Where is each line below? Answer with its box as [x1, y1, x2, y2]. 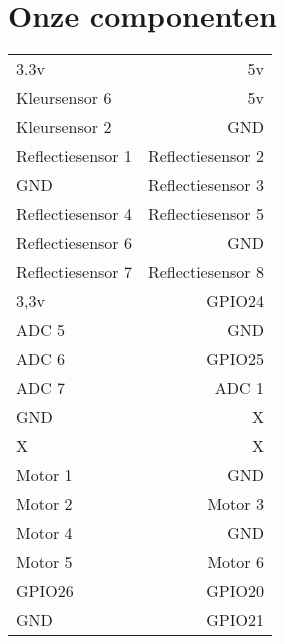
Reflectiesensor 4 [16, 202, 132, 226]
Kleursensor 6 [16, 86, 112, 110]
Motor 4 [16, 521, 73, 545]
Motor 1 [16, 463, 73, 487]
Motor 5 [16, 550, 73, 574]
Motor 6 [207, 550, 264, 574]
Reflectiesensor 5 [147, 202, 264, 226]
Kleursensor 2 [16, 115, 112, 139]
